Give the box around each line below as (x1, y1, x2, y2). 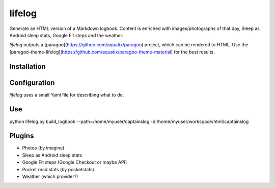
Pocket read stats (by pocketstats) (22, 166, 94, 172)
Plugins (9, 132, 34, 140)
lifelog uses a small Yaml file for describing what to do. (9, 91, 124, 98)
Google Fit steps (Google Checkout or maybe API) (22, 159, 127, 165)
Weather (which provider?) (22, 173, 78, 180)
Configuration (9, 78, 55, 87)
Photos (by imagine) (22, 145, 65, 151)
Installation (9, 62, 46, 71)
